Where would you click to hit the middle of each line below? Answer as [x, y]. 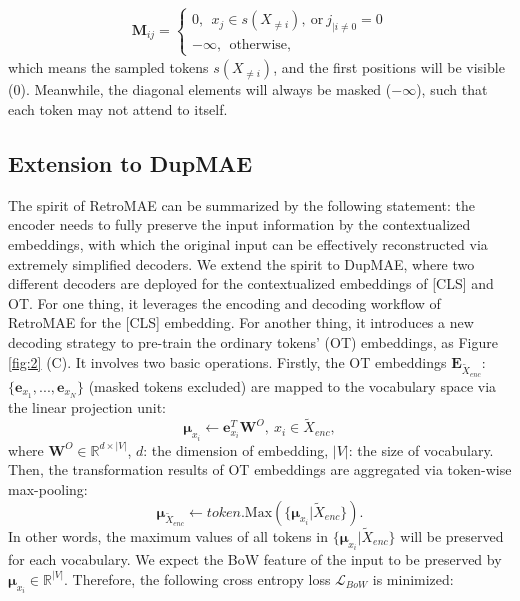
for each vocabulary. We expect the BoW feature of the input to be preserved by [255, 559]
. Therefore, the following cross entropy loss [197, 578]
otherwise [258, 45]
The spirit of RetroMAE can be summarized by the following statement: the [241, 204]
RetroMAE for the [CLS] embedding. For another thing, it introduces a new [241, 322]
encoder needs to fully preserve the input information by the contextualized [239, 224]
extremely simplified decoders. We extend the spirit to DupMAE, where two [241, 263]
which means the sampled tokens [108, 67]
